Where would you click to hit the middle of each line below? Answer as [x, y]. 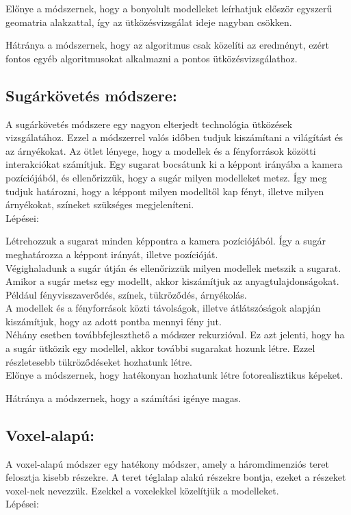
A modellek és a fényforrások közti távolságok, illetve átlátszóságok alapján [163, 308]
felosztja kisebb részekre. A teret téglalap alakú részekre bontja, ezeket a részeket [176, 477]
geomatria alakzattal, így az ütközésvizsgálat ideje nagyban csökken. [149, 22]
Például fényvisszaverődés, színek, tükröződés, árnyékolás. [126, 294]
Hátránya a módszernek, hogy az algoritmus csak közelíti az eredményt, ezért [167, 45]
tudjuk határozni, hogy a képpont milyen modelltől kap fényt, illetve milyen [165, 191]
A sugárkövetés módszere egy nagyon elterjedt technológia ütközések [149, 124]
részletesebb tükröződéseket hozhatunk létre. [99, 361]
